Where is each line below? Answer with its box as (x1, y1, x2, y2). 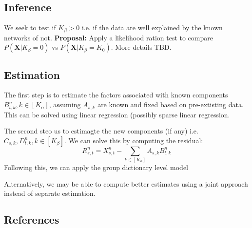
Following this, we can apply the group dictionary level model (4, 162, 188, 172)
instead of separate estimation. (4, 188, 96, 198)
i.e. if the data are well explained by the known (81, 22, 223, 33)
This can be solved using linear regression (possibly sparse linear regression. (4, 109, 230, 119)
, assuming (49, 99, 81, 110)
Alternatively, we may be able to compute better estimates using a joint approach (4, 178, 248, 189)
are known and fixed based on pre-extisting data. (97, 99, 244, 110)
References (4, 212, 59, 227)
